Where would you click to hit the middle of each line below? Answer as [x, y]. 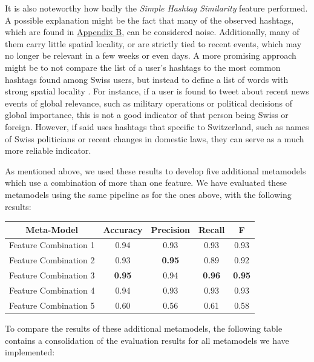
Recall [211, 229]
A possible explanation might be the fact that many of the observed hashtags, [149, 20]
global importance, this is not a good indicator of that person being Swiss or [147, 115]
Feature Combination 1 [52, 245]
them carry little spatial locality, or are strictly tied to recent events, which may [153, 43]
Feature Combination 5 [52, 305]
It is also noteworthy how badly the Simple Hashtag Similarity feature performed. [156, 8]
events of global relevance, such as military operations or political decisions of [149, 103]
